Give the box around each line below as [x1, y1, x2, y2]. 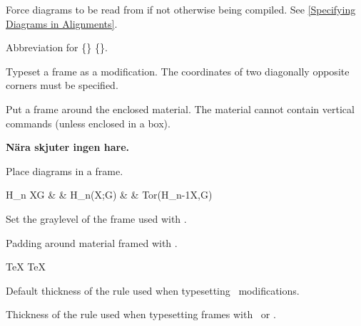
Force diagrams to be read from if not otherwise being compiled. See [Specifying [6, 2, 356, 16]
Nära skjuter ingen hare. [6, 140, 129, 154]
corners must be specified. [6, 78, 118, 93]
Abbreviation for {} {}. [6, 40, 108, 55]
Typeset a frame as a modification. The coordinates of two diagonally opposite [6, 63, 350, 78]
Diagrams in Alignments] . [6, 16, 118, 31]
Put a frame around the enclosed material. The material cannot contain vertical [6, 101, 355, 116]
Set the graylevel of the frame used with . [6, 211, 187, 226]
